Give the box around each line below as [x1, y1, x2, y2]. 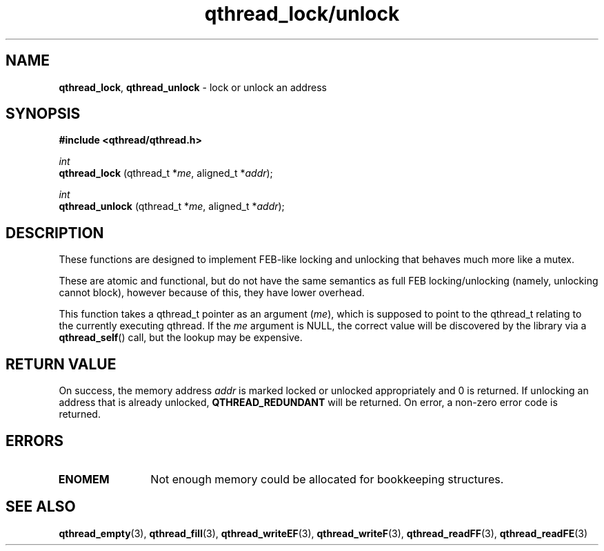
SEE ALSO [6, 498, 76, 516]
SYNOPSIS [6, 105, 81, 123]
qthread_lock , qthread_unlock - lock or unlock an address [59, 81, 327, 93]
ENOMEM [58, 472, 110, 486]
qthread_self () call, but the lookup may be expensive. [59, 331, 303, 344]
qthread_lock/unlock [204, 2, 400, 26]
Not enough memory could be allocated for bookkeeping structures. [150, 472, 504, 486]
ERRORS [6, 432, 64, 449]
